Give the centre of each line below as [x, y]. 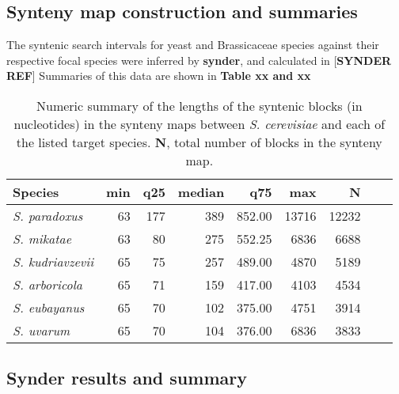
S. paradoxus [48, 215]
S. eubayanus [49, 307]
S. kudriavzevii [53, 261]
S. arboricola [47, 284]
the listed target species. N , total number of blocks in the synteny [199, 142]
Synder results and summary [127, 378]
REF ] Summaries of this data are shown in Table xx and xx [159, 76]
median [201, 191]
